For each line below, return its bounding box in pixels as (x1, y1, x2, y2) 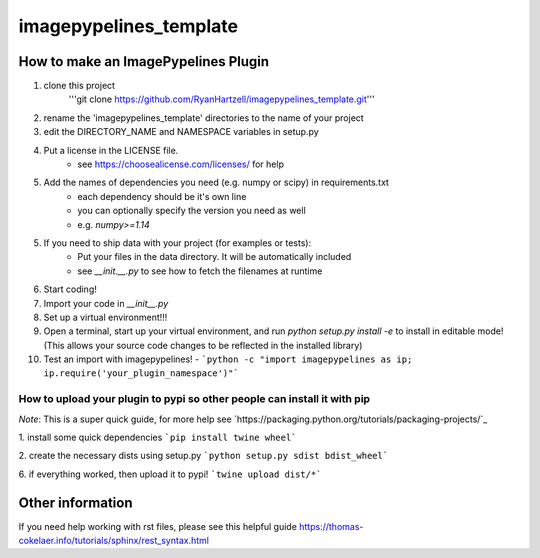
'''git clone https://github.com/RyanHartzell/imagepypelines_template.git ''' (68, 93, 375, 105)
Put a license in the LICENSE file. (43, 144, 179, 156)
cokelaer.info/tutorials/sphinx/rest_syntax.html (18, 535, 210, 547)
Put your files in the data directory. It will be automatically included (77, 251, 352, 263)
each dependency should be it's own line (77, 190, 247, 202)
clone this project (43, 80, 115, 92)
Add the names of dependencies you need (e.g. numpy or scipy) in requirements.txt (43, 176, 390, 189)
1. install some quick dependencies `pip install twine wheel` (18, 431, 297, 444)
